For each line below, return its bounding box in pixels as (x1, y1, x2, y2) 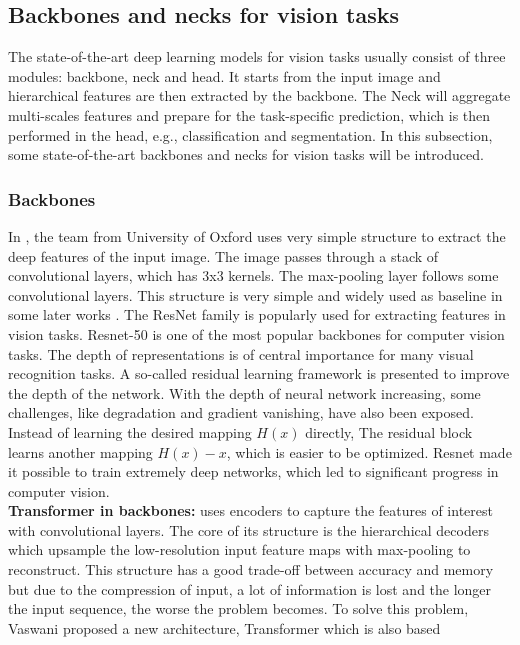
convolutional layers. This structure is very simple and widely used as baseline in (8, 284, 503, 305)
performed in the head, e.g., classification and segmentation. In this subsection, (8, 124, 493, 145)
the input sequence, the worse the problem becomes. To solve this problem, (8, 598, 469, 619)
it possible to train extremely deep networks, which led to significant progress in (8, 461, 499, 482)
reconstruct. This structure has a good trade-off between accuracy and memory (8, 559, 494, 580)
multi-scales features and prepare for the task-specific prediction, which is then (8, 104, 491, 125)
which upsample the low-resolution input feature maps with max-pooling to (8, 539, 471, 560)
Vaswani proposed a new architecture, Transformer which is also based (8, 617, 441, 638)
